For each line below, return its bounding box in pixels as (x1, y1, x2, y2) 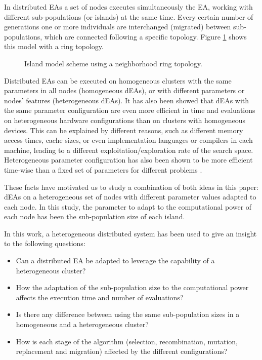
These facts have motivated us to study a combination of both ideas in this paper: (4, 181, 258, 192)
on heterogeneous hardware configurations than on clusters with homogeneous (4, 114, 245, 125)
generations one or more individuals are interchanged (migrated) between (4, 21, 231, 32)
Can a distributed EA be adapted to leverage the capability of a (16, 255, 215, 266)
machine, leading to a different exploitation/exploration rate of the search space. (4, 144, 253, 155)
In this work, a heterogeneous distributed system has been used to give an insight (4, 228, 257, 238)
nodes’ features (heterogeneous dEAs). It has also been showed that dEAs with (4, 95, 249, 105)
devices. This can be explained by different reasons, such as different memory (4, 125, 243, 135)
